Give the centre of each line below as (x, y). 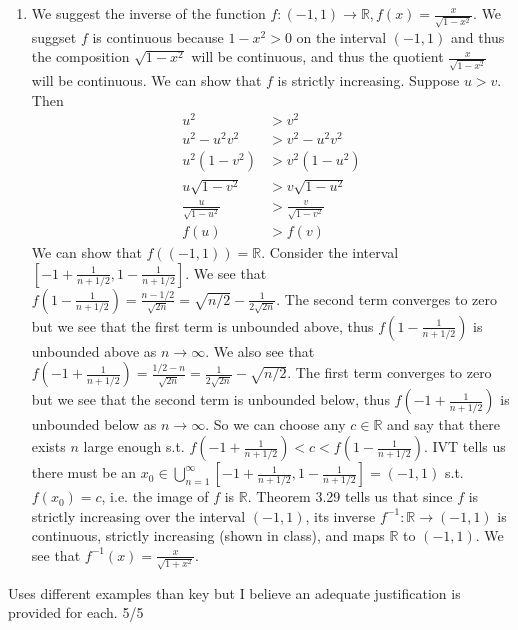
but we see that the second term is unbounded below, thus (210, 399)
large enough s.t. (134, 446)
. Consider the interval (330, 252)
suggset (54, 36)
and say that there (443, 424)
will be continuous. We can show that (146, 80)
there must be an (84, 472)
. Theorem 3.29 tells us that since (350, 496)
